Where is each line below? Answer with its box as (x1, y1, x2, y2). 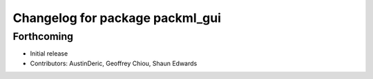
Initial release (30, 49, 68, 58)
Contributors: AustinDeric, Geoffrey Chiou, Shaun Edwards (30, 59, 198, 67)
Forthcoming (12, 30, 74, 43)
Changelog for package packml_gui (12, 10, 221, 25)
